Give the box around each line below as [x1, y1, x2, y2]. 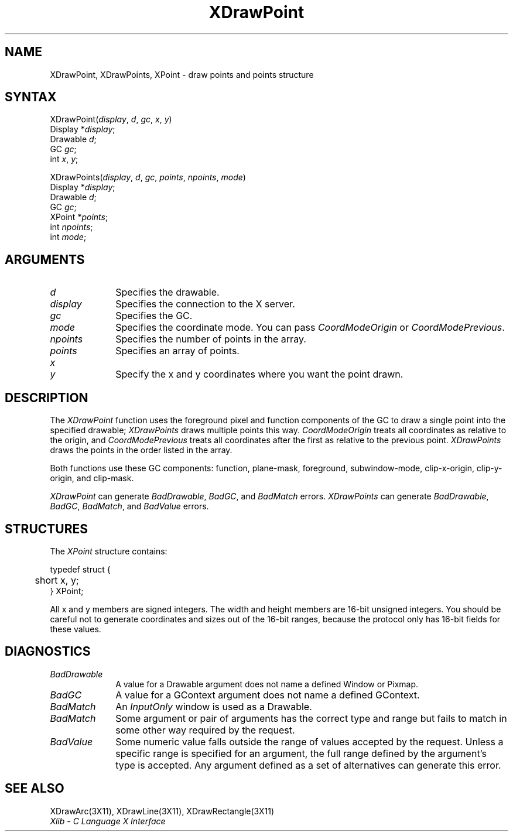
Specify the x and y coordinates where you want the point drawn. [115, 368, 403, 381]
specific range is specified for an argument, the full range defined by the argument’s [115, 747, 487, 759]
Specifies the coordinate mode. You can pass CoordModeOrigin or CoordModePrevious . [115, 321, 505, 334]
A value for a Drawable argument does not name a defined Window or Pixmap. [115, 679, 419, 689]
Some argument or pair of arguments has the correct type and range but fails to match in [115, 712, 507, 724]
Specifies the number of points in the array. [115, 333, 306, 345]
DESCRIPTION [5, 390, 88, 405]
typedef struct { [50, 564, 111, 574]
